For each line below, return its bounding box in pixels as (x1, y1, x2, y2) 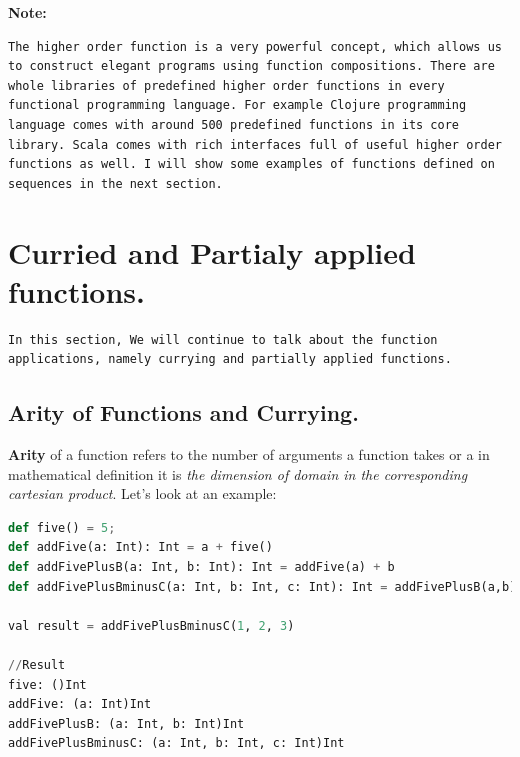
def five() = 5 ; (8, 520, 116, 535)
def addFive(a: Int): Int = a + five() (8, 540, 273, 555)
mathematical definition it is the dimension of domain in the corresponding (8, 463, 468, 484)
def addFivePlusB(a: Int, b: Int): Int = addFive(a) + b (8, 560, 395, 575)
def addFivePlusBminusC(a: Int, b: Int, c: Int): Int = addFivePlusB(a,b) (8, 579, 517, 594)
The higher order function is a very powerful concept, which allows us (8, 39, 502, 54)
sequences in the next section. (8, 176, 223, 191)
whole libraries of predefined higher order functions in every (8, 78, 445, 93)
